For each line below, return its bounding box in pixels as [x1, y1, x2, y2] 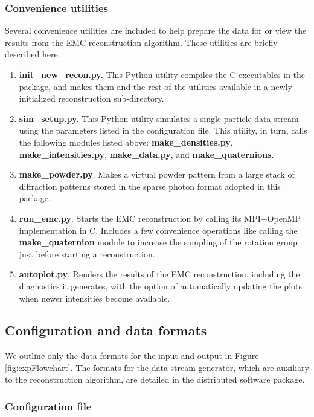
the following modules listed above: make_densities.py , [19, 135, 233, 148]
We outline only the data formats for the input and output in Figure [5, 349, 259, 362]
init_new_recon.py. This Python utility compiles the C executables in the [19, 68, 306, 80]
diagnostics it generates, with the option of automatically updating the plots [19, 279, 303, 292]
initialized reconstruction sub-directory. [19, 92, 164, 105]
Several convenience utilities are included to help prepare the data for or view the [5, 24, 307, 37]
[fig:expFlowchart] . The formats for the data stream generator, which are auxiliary [5, 361, 309, 373]
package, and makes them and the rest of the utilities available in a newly [19, 80, 292, 92]
